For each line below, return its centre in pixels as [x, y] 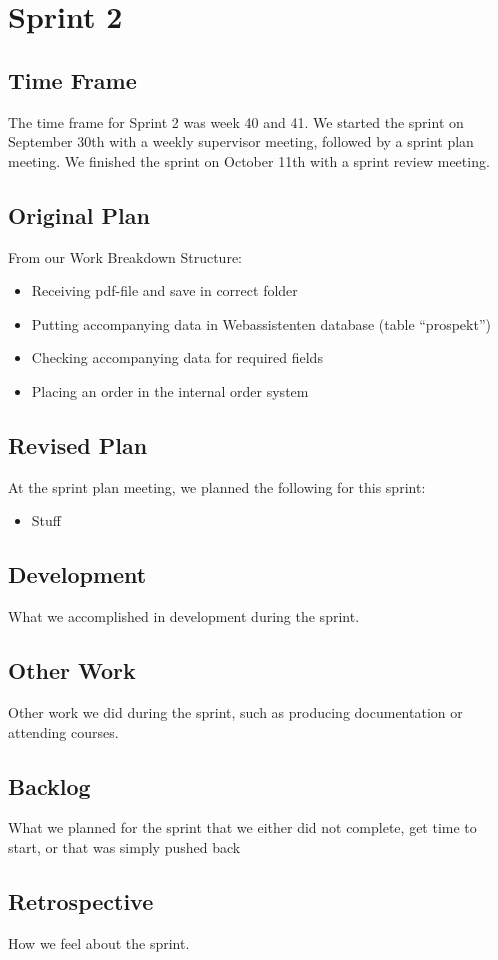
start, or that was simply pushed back [124, 846]
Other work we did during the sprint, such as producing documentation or [235, 711]
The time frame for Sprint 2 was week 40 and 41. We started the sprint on [236, 121]
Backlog [49, 785]
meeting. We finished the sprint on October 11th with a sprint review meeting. [249, 160]
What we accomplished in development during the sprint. [184, 616]
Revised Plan [78, 444]
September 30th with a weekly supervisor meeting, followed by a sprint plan [241, 141]
